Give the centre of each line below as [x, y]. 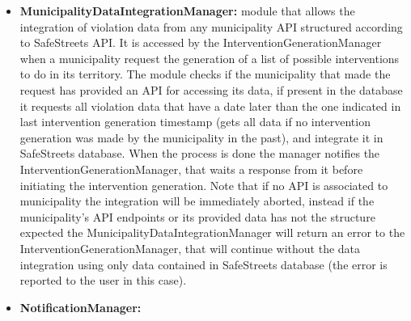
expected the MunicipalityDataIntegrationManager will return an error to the [212, 232]
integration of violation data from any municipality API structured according [211, 26]
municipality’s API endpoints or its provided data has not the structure [197, 216]
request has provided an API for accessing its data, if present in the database [211, 89]
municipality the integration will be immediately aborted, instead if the [197, 201]
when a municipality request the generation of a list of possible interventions [210, 58]
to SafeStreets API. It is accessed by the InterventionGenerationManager [201, 42]
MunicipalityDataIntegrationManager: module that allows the [187, 11]
